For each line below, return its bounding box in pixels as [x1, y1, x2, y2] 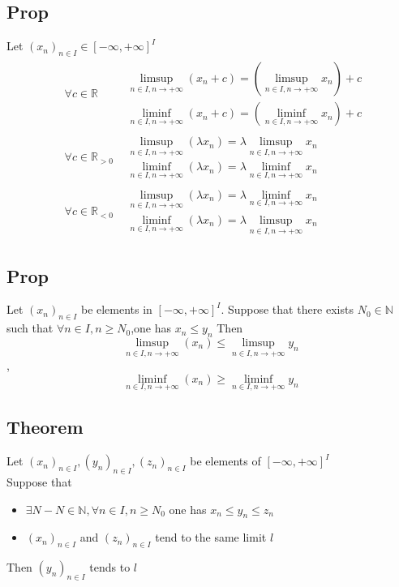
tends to [89, 559, 131, 576]
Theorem [6, 414, 84, 439]
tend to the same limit [155, 529, 267, 546]
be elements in [80, 301, 152, 318]
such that [6, 319, 54, 336]
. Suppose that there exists [221, 301, 354, 318]
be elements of [190, 452, 261, 469]
